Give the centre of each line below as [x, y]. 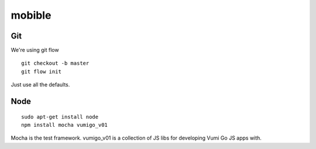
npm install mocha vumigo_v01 [65, 125]
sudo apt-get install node [60, 117]
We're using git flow [35, 50]
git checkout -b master [55, 63]
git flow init [41, 71]
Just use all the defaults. [40, 85]
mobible [31, 15]
